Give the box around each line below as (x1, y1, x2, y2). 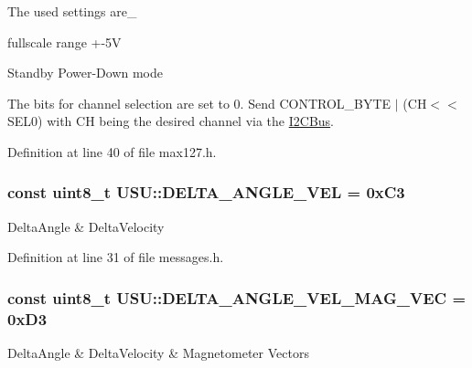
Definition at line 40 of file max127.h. (7, 142, 217, 161)
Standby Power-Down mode (7, 63, 163, 82)
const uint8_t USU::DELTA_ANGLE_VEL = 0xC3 (7, 181, 405, 204)
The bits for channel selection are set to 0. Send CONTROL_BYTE (7, 93, 392, 112)
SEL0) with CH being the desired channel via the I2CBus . (7, 111, 335, 131)
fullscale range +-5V (7, 32, 122, 51)
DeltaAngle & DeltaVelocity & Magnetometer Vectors (7, 343, 309, 363)
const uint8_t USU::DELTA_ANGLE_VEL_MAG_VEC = (7, 286, 467, 309)
